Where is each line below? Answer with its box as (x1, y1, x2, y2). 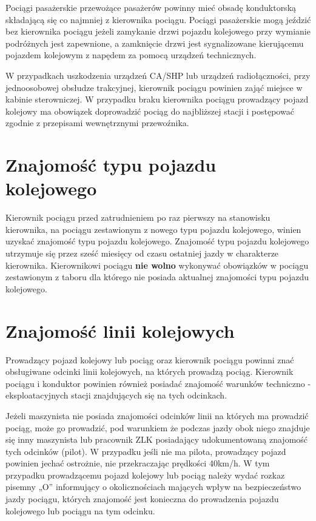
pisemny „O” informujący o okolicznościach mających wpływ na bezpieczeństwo (5, 480, 301, 493)
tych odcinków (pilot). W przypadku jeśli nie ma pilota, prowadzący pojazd (5, 445, 286, 457)
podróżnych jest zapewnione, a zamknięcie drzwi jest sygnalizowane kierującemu (5, 36, 304, 49)
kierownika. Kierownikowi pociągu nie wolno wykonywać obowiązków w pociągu (5, 258, 309, 271)
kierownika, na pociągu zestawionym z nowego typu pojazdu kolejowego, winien (5, 223, 301, 235)
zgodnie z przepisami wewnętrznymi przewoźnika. (5, 116, 189, 129)
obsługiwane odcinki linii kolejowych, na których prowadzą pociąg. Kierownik (5, 365, 294, 378)
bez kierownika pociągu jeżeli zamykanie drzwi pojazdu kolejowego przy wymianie (5, 25, 311, 38)
